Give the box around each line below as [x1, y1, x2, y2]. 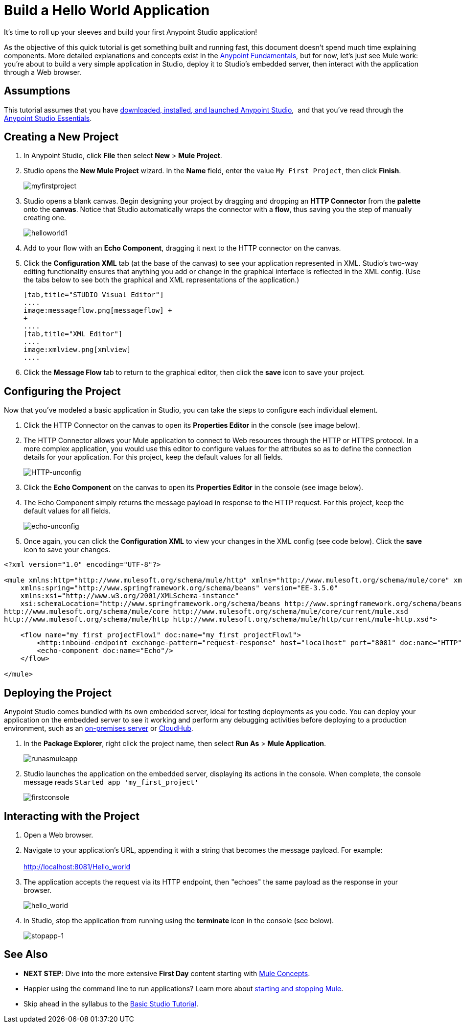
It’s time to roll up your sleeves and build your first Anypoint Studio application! [4, 27, 257, 36]
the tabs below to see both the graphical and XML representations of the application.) [23, 276, 300, 284]
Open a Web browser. [23, 830, 93, 839]
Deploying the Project [4, 686, 112, 699]
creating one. [23, 213, 66, 222]
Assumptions [4, 85, 70, 97]
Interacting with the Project [4, 810, 139, 822]
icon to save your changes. [23, 545, 111, 554]
